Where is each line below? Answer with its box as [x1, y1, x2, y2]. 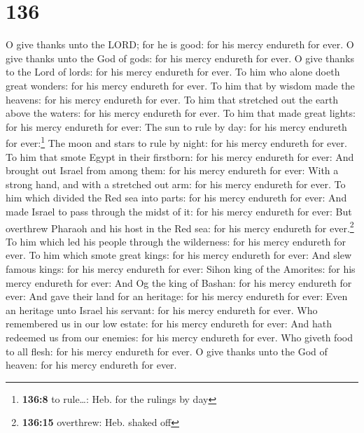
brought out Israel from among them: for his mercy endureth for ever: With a [6, 163, 339, 178]
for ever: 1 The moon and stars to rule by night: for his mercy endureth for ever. [6, 134, 347, 150]
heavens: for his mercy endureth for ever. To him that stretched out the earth [6, 92, 338, 106]
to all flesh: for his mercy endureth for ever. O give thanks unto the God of [6, 343, 328, 358]
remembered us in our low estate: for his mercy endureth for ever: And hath [6, 316, 332, 331]
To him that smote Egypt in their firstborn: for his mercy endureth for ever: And [6, 149, 354, 164]
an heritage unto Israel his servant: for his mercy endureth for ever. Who [6, 302, 318, 317]
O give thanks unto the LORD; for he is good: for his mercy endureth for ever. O [6, 37, 354, 52]
